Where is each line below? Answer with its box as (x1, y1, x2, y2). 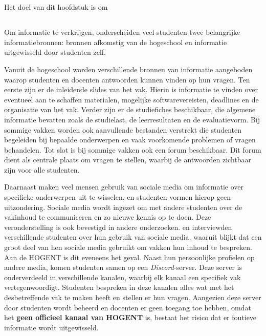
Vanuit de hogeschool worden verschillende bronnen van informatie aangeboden (4, 64, 253, 74)
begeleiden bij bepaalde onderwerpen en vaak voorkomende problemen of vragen (4, 134, 256, 145)
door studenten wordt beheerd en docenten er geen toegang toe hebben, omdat (4, 302, 251, 312)
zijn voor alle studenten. (4, 164, 80, 175)
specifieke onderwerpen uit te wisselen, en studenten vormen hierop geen (4, 192, 231, 202)
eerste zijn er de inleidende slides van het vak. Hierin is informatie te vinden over (4, 84, 258, 95)
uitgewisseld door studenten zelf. (4, 47, 106, 57)
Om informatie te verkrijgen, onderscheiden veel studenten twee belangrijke (4, 27, 240, 37)
